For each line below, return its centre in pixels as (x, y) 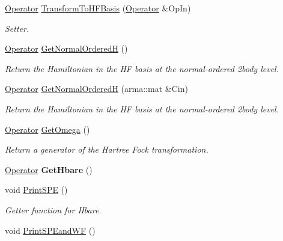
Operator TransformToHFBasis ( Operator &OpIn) (98, 8)
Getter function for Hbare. (53, 209)
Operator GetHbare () (49, 169)
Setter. (17, 28)
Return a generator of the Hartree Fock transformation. (107, 149)
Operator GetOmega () (47, 129)
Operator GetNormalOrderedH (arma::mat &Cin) (96, 89)
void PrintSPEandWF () (50, 230)
